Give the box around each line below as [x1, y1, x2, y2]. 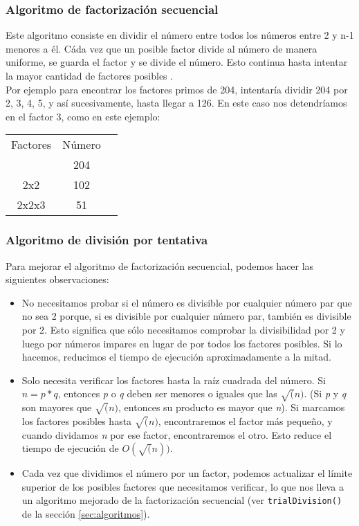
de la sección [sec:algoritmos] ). [21, 507, 150, 521]
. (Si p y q [304, 386, 347, 401]
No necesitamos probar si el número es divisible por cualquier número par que [21, 295, 352, 309]
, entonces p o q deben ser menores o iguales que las [57, 386, 277, 401]
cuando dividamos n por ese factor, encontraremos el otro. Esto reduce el [21, 427, 332, 442]
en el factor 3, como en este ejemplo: [6, 109, 160, 123]
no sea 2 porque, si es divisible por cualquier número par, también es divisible [21, 309, 351, 323]
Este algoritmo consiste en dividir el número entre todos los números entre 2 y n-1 [6, 28, 354, 42]
